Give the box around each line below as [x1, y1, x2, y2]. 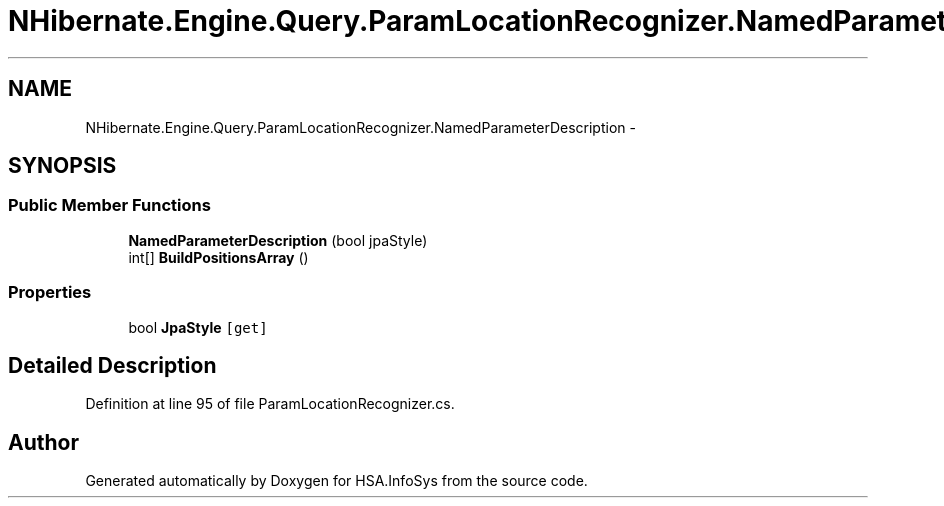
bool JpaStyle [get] [128, 318, 268, 336]
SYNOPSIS [8, 153, 117, 179]
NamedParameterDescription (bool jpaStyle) [128, 231, 428, 249]
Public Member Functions [8, 195, 211, 216]
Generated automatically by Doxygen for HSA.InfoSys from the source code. [85, 472, 588, 490]
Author [8, 429, 79, 455]
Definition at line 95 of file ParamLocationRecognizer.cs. [85, 395, 455, 413]
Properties [8, 282, 92, 303]
